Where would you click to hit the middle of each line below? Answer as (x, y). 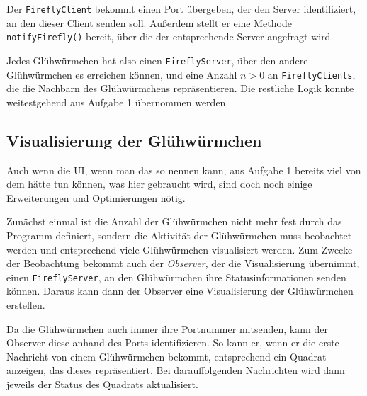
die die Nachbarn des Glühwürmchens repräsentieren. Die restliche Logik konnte (180, 88)
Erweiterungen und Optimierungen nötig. (96, 197)
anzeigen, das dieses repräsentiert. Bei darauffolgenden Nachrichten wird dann (176, 370)
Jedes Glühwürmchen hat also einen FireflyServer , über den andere (157, 60)
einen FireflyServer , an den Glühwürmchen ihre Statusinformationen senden (176, 277)
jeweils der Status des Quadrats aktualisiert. (102, 384)
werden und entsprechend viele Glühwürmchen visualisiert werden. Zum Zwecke (180, 249)
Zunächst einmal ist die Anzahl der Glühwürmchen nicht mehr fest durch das (174, 221)
